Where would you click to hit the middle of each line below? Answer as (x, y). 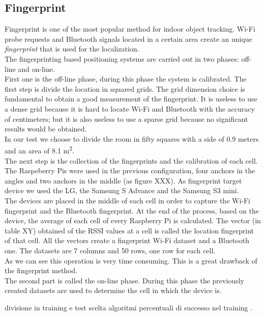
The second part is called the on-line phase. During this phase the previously (124, 280)
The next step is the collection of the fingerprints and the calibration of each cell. (131, 160)
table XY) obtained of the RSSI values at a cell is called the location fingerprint (129, 230)
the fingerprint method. (41, 270)
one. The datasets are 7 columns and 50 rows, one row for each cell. (110, 250)
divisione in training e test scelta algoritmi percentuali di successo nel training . (129, 307)
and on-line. (36, 69)
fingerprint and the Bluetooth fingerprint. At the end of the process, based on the (132, 210)
